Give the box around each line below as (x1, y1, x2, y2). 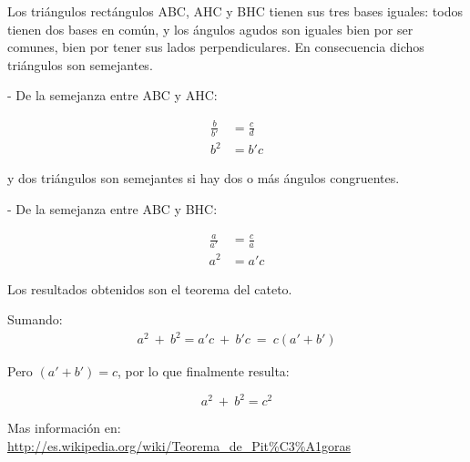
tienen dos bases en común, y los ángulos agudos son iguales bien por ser (7, 19, 414, 38)
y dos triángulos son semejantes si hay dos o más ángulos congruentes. (7, 169, 400, 188)
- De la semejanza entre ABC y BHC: (7, 199, 218, 218)
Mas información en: (7, 418, 121, 437)
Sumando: (7, 310, 63, 329)
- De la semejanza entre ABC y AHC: (7, 86, 218, 105)
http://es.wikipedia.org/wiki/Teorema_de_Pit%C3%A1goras (7, 436, 351, 455)
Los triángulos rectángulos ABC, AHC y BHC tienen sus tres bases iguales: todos (7, 2, 463, 20)
